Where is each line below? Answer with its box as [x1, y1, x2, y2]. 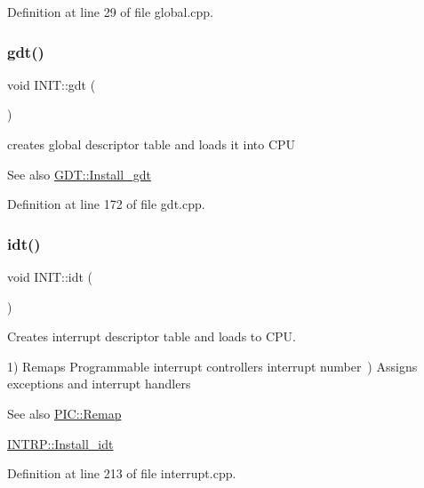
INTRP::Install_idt [7, 434, 114, 452]
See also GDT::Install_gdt [7, 164, 151, 183]
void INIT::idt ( [7, 268, 93, 285]
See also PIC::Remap [7, 404, 122, 422]
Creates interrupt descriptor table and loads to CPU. [7, 327, 296, 346]
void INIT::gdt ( [7, 75, 96, 93]
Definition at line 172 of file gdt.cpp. [7, 195, 205, 213]
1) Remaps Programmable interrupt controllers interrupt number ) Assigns [7, 356, 418, 375]
